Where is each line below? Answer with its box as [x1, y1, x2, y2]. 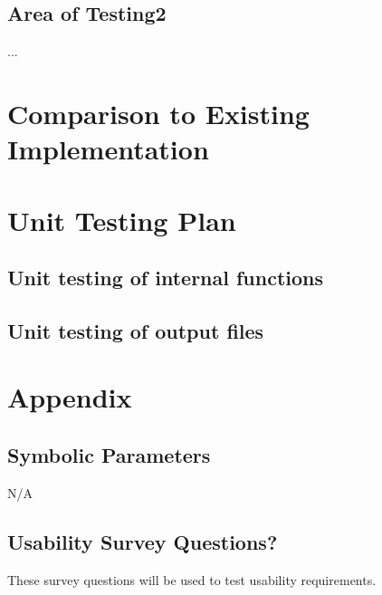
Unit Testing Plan [7, 201, 236, 238]
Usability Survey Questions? [7, 527, 278, 555]
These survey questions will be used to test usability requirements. [7, 570, 377, 589]
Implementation [7, 130, 209, 168]
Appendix [7, 379, 132, 416]
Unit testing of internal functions [7, 264, 324, 292]
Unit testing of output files [7, 316, 264, 344]
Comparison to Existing [7, 94, 310, 131]
